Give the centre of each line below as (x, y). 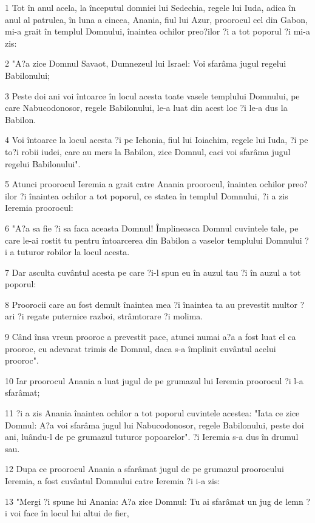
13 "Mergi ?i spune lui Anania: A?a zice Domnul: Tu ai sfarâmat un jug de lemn (154, 501)
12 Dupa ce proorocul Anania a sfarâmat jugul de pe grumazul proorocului (144, 469)
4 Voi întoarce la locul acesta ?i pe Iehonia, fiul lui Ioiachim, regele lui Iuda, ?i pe (157, 140)
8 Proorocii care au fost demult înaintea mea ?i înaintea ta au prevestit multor (151, 304)
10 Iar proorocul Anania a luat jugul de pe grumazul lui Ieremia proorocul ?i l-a (154, 380)
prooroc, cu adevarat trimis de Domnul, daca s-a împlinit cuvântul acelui (141, 348)
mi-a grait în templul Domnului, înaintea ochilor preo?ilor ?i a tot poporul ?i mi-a (157, 31)
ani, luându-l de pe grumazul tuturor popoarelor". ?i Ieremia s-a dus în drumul (152, 437)
